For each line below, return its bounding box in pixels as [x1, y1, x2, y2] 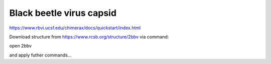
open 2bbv [9, 43, 32, 49]
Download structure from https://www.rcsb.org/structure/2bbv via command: [9, 34, 169, 40]
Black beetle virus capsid [9, 7, 117, 18]
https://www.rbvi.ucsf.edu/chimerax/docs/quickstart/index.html [9, 25, 141, 31]
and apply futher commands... [9, 52, 72, 58]
